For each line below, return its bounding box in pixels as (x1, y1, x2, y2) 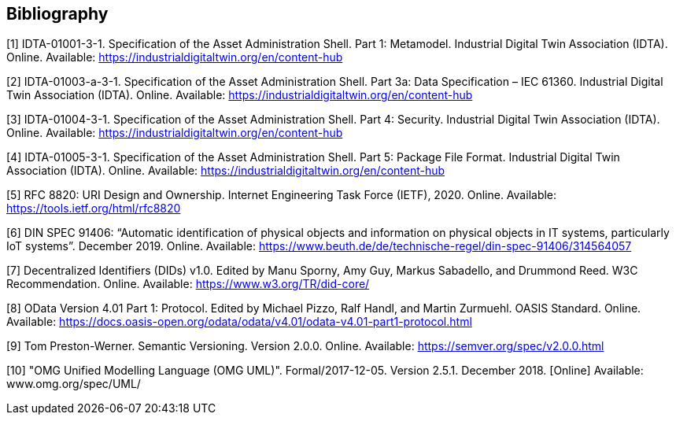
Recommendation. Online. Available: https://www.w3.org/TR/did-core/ (6, 277, 370, 291)
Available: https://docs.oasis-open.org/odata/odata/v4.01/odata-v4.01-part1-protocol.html (6, 315, 472, 329)
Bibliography (6, 4, 109, 24)
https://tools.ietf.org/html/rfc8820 (6, 201, 181, 216)
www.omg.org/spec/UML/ (6, 377, 141, 391)
